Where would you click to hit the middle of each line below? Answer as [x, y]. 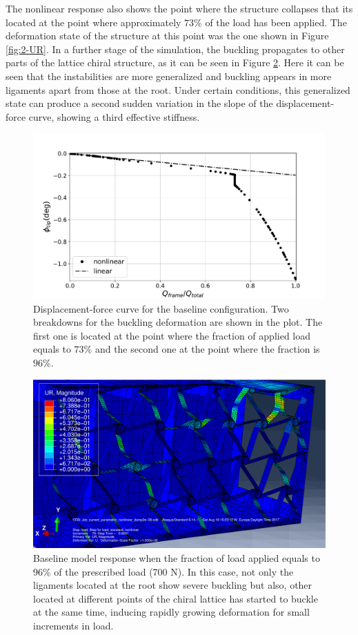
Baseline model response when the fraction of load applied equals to [177, 557]
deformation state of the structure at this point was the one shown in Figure [167, 36]
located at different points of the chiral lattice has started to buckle [176, 598]
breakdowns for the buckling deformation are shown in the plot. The [178, 322]
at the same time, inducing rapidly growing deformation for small [171, 612]
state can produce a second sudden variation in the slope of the [139, 103]
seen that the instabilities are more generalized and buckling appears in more [169, 76]
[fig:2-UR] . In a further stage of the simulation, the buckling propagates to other [175, 49]
